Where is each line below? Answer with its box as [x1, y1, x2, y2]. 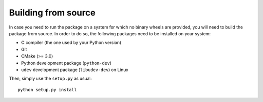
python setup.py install [18, 87, 77, 92]
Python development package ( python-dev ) [21, 60, 112, 66]
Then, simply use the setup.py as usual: [9, 75, 92, 82]
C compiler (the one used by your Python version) [21, 40, 122, 45]
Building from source [9, 7, 96, 18]
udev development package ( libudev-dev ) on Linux [21, 67, 129, 73]
